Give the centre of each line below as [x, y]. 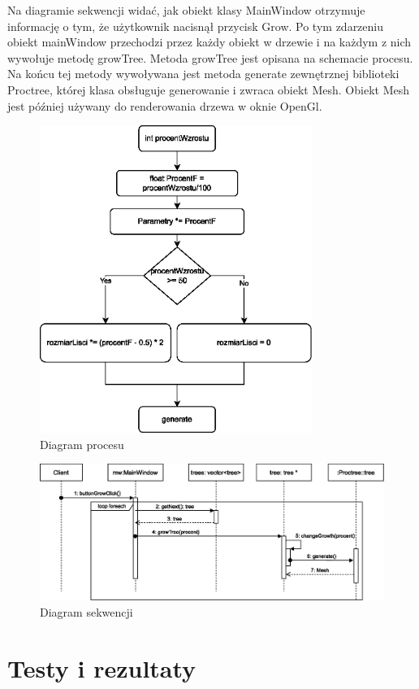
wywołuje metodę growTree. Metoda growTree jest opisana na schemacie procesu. [210, 57]
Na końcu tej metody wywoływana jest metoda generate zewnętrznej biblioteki [203, 74]
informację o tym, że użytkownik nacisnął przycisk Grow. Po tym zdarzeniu [196, 26]
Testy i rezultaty [102, 667]
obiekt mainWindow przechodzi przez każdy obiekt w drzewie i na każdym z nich [209, 42]
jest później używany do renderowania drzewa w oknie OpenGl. [165, 105]
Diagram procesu [82, 444]
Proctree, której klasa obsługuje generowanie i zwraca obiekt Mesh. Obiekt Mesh [208, 89]
